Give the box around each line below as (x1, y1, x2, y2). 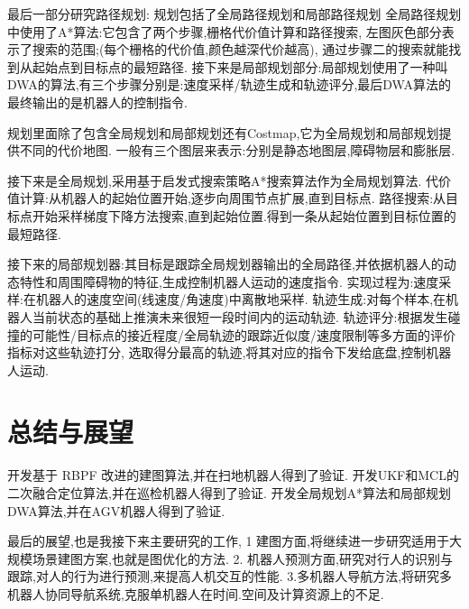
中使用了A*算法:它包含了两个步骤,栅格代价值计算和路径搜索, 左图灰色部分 (7, 22, 442, 41)
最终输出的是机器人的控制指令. (7, 92, 188, 111)
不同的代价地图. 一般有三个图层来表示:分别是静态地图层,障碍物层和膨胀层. (19, 141, 455, 160)
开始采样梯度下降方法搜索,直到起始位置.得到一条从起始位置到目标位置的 (32, 206, 456, 225)
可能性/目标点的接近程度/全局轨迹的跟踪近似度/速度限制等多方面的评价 (32, 325, 455, 344)
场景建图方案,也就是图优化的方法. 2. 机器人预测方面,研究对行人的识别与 (32, 549, 453, 567)
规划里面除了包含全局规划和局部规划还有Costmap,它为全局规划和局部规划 (7, 123, 439, 142)
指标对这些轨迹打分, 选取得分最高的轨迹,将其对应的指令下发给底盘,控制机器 (7, 343, 452, 362)
